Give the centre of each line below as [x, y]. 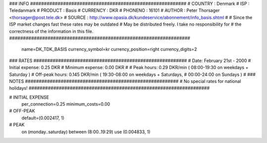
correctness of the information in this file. [51, 31]
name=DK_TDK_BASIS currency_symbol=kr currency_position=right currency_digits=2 [109, 49]
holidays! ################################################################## [110, 88]
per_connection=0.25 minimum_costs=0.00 [66, 104]
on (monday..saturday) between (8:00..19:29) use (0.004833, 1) [86, 132]
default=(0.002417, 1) [43, 118]
